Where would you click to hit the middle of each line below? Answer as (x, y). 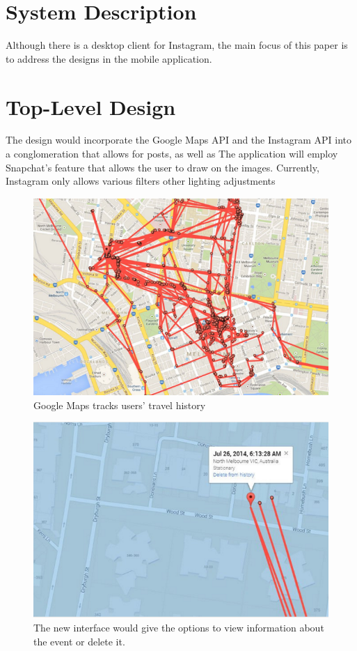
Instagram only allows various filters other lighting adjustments (141, 181)
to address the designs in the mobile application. (109, 58)
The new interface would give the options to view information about (179, 627)
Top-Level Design (91, 106)
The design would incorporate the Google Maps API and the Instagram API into (179, 140)
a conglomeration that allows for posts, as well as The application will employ (172, 154)
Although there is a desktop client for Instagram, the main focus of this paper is (177, 45)
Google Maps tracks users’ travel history (120, 405)
